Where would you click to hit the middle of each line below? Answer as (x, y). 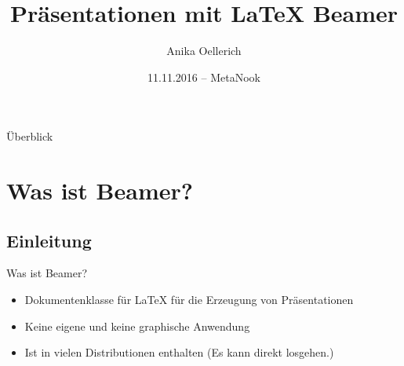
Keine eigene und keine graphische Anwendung (137, 326)
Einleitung (49, 240)
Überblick (30, 136)
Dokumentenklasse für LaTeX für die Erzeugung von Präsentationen (189, 300)
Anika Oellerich (204, 51)
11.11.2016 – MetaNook (204, 77)
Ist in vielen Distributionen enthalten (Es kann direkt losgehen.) (179, 352)
